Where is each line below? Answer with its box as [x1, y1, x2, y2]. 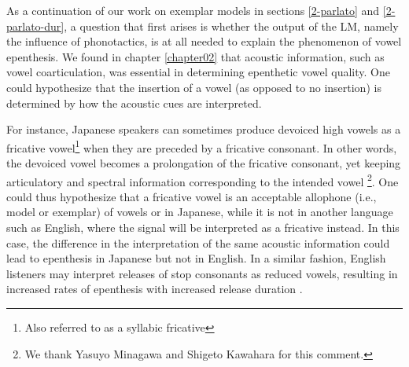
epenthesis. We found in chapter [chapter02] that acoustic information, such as [6, 48, 385, 64]
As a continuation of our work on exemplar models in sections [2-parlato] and [6, 2, 380, 18]
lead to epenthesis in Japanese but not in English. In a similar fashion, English [6, 250, 386, 266]
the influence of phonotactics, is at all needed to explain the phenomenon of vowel [6, 33, 402, 50]
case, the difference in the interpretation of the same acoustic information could [6, 234, 390, 251]
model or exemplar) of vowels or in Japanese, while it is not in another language [6, 204, 393, 220]
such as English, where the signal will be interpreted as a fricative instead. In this [6, 219, 400, 236]
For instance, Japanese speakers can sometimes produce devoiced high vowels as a [6, 121, 401, 138]
